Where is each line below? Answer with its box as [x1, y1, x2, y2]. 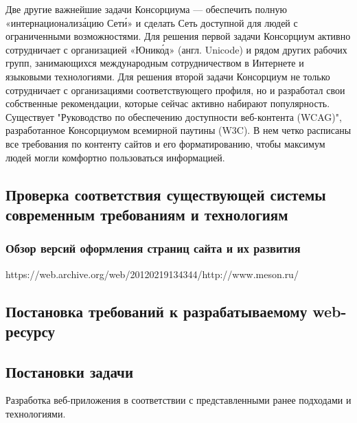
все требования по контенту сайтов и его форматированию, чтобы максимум [5, 136, 325, 150]
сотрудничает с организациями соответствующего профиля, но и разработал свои [5, 82, 345, 97]
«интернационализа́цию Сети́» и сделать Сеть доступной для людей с [5, 15, 298, 30]
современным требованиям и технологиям [5, 203, 288, 225]
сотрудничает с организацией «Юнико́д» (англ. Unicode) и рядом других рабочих [5, 42, 347, 56]
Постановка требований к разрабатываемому [5, 300, 308, 321]
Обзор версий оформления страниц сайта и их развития [5, 240, 301, 257]
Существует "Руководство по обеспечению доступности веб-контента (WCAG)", [5, 109, 342, 124]
